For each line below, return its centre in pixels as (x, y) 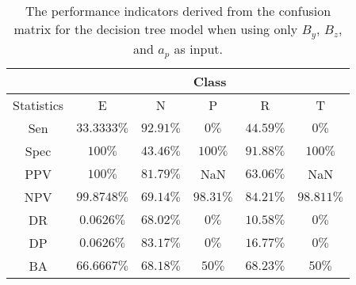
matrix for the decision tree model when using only (156, 29)
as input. (198, 48)
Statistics (38, 104)
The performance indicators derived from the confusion (178, 11)
